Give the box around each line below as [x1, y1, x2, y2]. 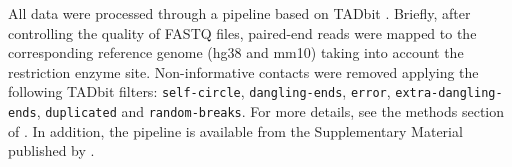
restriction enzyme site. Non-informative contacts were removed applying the [8, 61, 479, 82]
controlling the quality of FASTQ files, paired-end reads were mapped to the [8, 22, 477, 43]
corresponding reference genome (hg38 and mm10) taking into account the [8, 42, 464, 63]
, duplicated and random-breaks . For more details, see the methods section [36, 101, 505, 122]
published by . [8, 140, 95, 161]
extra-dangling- [395, 86, 503, 101]
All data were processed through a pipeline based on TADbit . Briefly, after [8, 3, 471, 23]
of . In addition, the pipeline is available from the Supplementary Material [8, 120, 463, 141]
